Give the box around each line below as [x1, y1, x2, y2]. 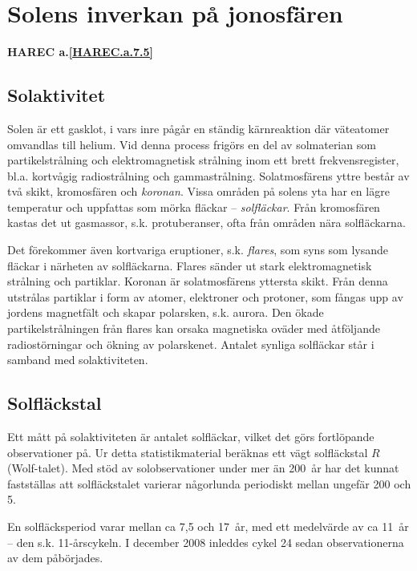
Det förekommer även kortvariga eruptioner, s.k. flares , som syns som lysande [7, 241, 388, 258]
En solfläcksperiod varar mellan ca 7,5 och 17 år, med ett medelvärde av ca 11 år [7, 518, 409, 534]
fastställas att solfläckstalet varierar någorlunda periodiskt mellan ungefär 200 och [7, 475, 411, 492]
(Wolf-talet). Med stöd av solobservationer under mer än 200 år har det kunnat [7, 460, 399, 476]
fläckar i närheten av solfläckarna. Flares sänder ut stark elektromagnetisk [7, 257, 372, 273]
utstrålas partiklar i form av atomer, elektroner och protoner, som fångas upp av [7, 288, 403, 305]
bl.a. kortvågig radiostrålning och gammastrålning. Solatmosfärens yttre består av [7, 167, 410, 184]
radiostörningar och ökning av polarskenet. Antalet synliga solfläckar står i [7, 335, 374, 352]
